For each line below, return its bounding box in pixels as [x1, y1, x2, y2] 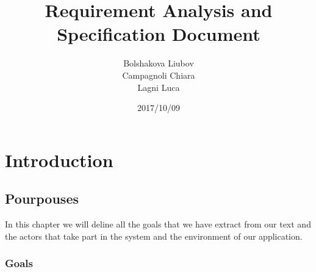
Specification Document [57, 21, 260, 46]
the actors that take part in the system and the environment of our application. [5, 229, 303, 242]
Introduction [5, 147, 113, 172]
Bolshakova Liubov [123, 57, 194, 70]
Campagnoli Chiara [122, 68, 195, 81]
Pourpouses [5, 189, 79, 208]
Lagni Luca [137, 81, 180, 93]
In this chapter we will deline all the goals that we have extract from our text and [5, 218, 311, 231]
